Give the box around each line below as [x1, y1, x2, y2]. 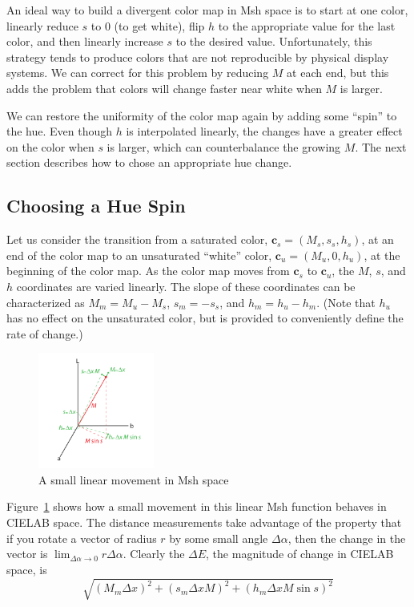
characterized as [6, 293, 85, 310]
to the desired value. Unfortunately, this [175, 33, 372, 50]
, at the [364, 246, 400, 263]
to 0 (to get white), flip [90, 17, 205, 34]
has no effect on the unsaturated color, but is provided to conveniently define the [6, 310, 404, 326]
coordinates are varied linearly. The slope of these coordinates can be [16, 277, 356, 294]
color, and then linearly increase [6, 33, 163, 50]
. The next [355, 138, 407, 155]
